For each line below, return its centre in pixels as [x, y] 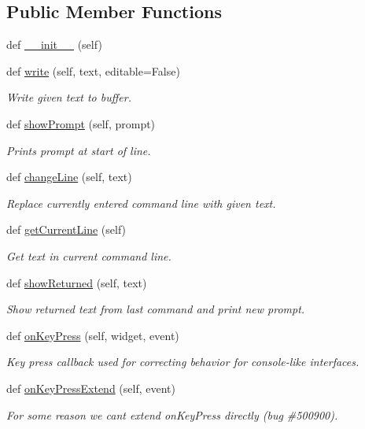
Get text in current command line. [89, 255]
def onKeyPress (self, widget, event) [93, 335]
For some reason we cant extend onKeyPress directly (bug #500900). [172, 414]
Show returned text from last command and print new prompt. [156, 309]
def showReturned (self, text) [77, 282]
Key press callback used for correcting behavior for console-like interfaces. [183, 362]
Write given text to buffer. [69, 97]
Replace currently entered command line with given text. [141, 203]
